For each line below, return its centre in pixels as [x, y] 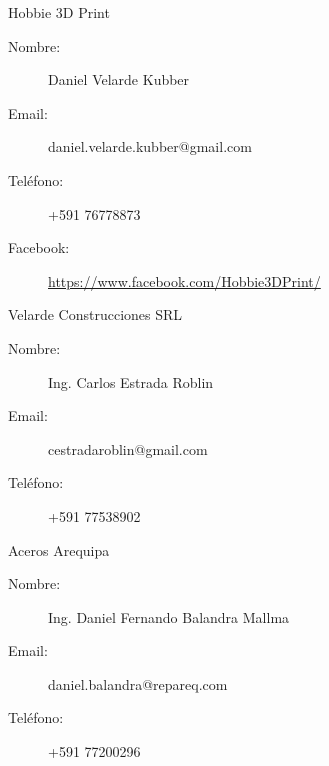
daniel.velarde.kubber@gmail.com [150, 146]
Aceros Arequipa [59, 549]
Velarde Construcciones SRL [95, 314]
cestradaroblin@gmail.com [128, 448]
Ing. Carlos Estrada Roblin [131, 381]
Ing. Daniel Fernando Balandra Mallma [169, 616]
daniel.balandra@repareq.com [138, 683]
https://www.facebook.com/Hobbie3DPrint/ [184, 280]
